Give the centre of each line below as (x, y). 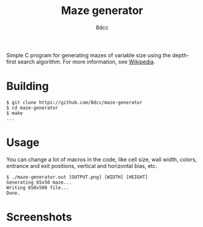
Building (28, 86)
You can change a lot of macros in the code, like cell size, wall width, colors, (102, 159)
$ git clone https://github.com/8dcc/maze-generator (74, 102)
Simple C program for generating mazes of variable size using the (89, 55)
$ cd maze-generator (33, 108)
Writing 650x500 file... (38, 187)
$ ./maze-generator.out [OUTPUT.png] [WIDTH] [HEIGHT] (77, 177)
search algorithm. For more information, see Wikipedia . (86, 61)
